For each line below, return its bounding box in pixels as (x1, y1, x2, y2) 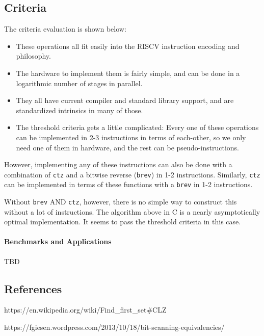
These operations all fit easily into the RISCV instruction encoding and (16, 40, 240, 51)
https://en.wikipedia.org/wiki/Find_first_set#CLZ (4, 304, 167, 315)
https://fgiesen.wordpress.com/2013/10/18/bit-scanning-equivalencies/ (4, 322, 225, 332)
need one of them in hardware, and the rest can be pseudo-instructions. (16, 142, 239, 152)
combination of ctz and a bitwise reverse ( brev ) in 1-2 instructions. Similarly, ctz (4, 169, 260, 179)
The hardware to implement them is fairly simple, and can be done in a (16, 67, 240, 78)
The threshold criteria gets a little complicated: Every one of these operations (16, 122, 259, 133)
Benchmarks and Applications (4, 236, 112, 247)
